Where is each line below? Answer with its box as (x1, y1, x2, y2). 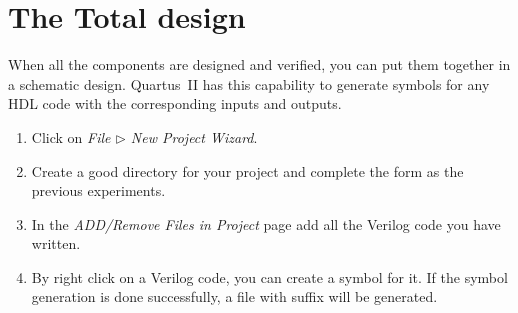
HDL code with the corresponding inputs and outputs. (8, 93, 342, 114)
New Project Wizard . (130, 126, 258, 147)
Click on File (31, 126, 111, 147)
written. (31, 233, 81, 254)
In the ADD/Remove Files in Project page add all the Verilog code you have (31, 213, 501, 234)
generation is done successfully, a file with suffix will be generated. (31, 286, 438, 307)
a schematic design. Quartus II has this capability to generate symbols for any (8, 73, 490, 94)
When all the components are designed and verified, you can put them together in (8, 54, 511, 75)
